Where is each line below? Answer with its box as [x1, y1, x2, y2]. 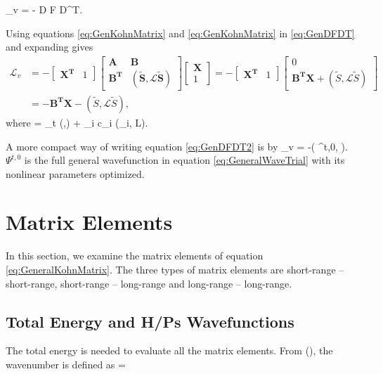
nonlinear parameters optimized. [6, 166, 145, 181]
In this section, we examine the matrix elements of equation [6, 248, 264, 263]
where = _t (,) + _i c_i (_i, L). [6, 115, 148, 129]
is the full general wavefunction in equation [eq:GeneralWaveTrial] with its [24, 153, 345, 167]
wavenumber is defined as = [6, 356, 126, 371]
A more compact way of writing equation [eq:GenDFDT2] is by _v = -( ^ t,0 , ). [6, 138, 348, 153]
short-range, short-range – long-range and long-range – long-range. [6, 276, 292, 290]
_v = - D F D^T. [6, 2, 83, 16]
